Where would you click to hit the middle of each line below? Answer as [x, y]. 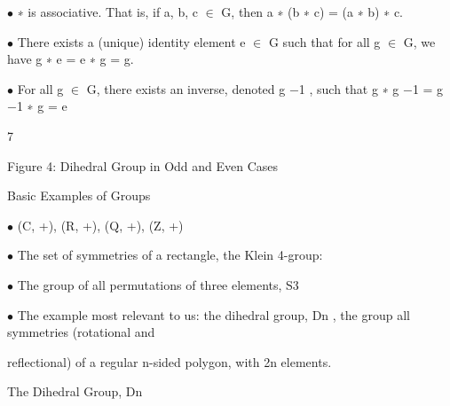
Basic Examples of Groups [79, 195]
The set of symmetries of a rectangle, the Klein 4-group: [170, 255]
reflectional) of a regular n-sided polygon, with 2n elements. [170, 361]
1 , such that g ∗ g [349, 88]
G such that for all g [324, 41]
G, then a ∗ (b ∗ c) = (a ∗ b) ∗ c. [312, 12]
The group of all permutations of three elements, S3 [158, 284]
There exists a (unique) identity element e [131, 41]
